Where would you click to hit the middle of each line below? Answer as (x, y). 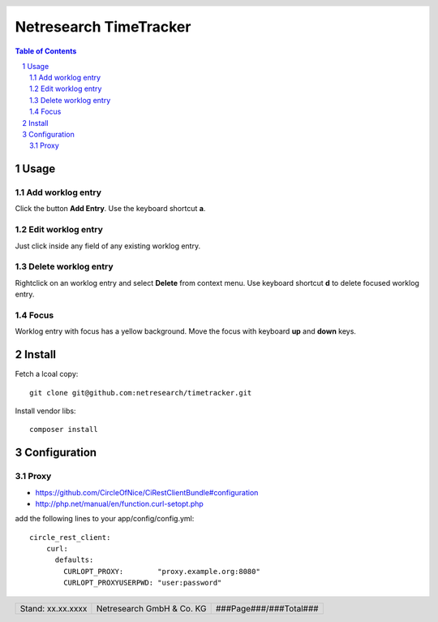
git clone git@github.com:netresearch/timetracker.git (141, 393)
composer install (64, 430)
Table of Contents (46, 51)
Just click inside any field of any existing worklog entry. (108, 246)
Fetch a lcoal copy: (47, 374)
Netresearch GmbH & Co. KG (151, 609)
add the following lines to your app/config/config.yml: (105, 519)
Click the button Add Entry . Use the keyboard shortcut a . (110, 209)
